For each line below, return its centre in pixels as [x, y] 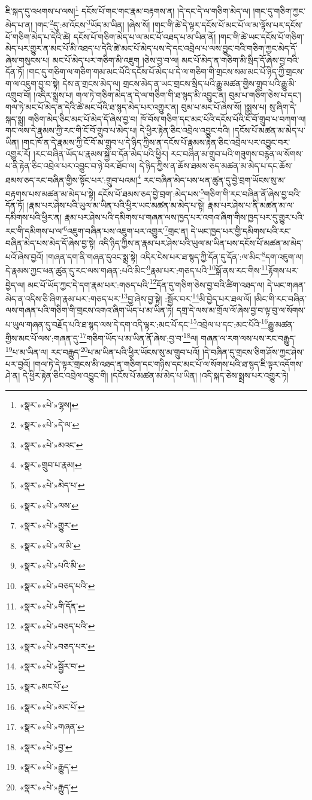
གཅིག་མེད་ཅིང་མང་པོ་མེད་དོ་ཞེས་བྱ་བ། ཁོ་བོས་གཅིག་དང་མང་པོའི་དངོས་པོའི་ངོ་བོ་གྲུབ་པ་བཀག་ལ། [167, 118]
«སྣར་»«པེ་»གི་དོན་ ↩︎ [52, 606]
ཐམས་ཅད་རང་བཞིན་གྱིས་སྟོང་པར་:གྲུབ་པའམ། [72, 179]
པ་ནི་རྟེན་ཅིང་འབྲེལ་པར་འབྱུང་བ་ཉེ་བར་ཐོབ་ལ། [71, 166]
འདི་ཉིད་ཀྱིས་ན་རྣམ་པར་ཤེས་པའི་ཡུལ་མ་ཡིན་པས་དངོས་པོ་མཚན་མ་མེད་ [201, 242]
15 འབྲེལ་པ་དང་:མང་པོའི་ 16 [229, 323]
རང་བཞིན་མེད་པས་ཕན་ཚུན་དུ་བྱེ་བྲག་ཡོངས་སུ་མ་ [215, 179]
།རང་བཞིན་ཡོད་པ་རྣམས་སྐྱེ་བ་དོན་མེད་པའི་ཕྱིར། [101, 154]
